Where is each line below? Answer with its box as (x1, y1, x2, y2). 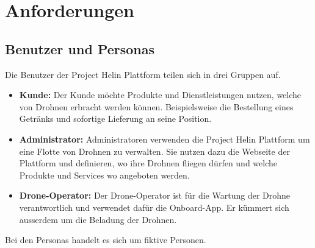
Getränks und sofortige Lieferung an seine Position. (19, 112, 212, 125)
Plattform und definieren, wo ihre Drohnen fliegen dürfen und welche (19, 157, 277, 169)
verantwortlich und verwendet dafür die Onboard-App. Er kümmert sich (19, 200, 289, 213)
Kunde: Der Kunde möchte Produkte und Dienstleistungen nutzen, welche (19, 88, 302, 101)
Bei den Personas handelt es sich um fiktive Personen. (5, 233, 206, 246)
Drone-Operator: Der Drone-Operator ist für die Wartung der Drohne (19, 189, 291, 202)
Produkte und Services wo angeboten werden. (19, 168, 190, 181)
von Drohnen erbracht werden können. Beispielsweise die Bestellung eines (19, 100, 294, 113)
